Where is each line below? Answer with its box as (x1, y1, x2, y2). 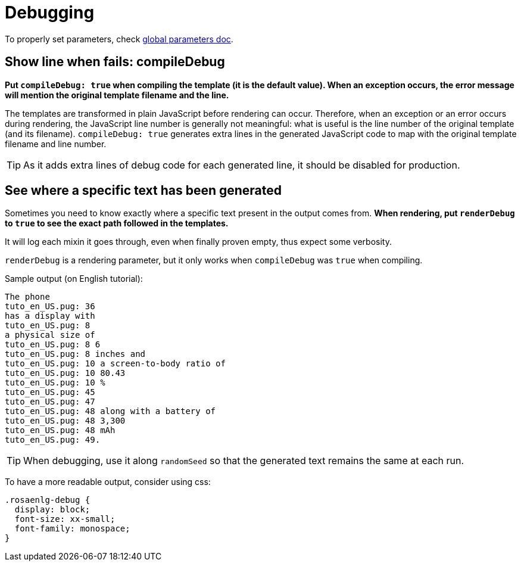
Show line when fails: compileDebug (5, 54, 225, 70)
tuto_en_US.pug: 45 (5, 387, 95, 397)
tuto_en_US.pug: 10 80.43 (5, 368, 126, 378)
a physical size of (5, 330, 95, 340)
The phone (5, 292, 50, 302)
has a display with (5, 311, 95, 321)
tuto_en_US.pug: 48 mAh (5, 425, 116, 436)
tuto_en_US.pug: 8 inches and (5, 349, 146, 359)
